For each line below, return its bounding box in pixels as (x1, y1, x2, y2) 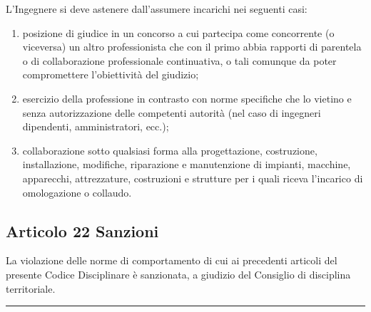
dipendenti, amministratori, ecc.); (22, 119, 169, 134)
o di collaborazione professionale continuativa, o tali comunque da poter (22, 53, 337, 68)
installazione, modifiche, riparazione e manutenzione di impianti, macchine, (22, 157, 351, 172)
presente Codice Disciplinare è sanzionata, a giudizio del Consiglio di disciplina (6, 266, 351, 281)
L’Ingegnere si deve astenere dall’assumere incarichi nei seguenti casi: (6, 1, 308, 16)
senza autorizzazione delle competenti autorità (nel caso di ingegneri (22, 105, 321, 120)
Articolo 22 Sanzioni (6, 219, 159, 241)
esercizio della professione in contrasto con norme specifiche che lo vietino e (22, 90, 352, 105)
